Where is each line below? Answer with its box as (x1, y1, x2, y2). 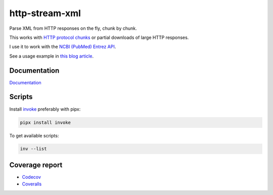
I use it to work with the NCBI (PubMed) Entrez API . (9, 43, 116, 50)
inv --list (20, 146, 47, 152)
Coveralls (22, 181, 42, 187)
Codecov (22, 174, 41, 180)
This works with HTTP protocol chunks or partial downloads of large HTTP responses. (9, 34, 189, 40)
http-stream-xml (9, 8, 81, 19)
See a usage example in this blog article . (9, 53, 94, 59)
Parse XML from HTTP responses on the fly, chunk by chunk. (9, 25, 138, 31)
